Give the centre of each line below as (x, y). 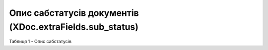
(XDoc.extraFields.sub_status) (74, 27)
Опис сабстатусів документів (74, 13)
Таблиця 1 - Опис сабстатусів (40, 42)
